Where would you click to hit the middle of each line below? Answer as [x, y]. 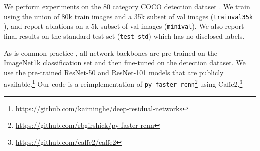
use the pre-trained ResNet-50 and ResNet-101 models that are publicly [114, 72]
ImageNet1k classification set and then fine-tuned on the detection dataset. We [125, 63]
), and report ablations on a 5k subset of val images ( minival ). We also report [124, 26]
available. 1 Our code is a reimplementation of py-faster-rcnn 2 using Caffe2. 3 [123, 83]
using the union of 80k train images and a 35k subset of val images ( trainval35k [128, 16]
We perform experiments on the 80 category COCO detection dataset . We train [127, 6]
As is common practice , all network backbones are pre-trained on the [111, 53]
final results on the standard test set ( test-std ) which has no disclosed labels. [124, 36]
